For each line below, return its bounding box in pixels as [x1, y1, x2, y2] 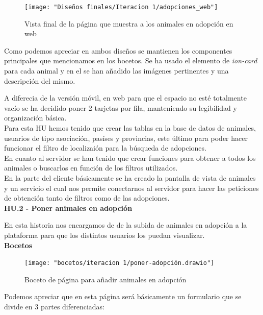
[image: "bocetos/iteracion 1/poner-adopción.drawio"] [24, 259, 215, 267]
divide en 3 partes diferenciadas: [4, 301, 105, 311]
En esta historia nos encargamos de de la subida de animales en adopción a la [4, 220, 247, 230]
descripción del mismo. [4, 75, 75, 86]
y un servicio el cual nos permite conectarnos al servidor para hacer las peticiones [4, 182, 259, 193]
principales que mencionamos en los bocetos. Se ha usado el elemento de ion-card [4, 55, 257, 66]
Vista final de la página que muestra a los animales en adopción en [24, 18, 233, 29]
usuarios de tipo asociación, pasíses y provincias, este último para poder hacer [4, 132, 248, 143]
